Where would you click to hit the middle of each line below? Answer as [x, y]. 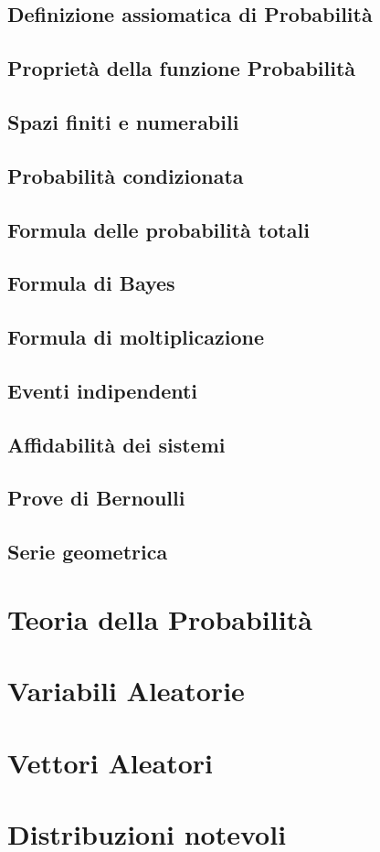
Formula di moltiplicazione [136, 337]
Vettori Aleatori [110, 762]
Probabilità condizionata [126, 175]
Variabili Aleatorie [126, 691]
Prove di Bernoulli [96, 498]
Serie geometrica [88, 552]
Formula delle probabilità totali [158, 229]
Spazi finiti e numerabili [123, 121]
